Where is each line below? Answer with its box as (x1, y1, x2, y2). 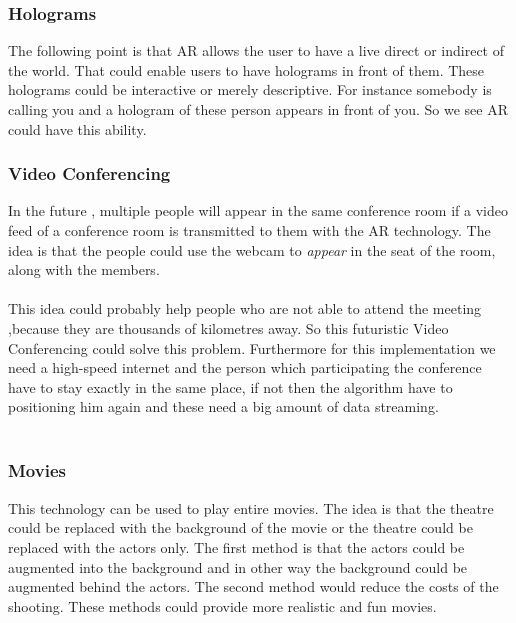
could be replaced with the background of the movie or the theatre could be (8, 517, 473, 538)
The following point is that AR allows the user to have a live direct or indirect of (8, 40, 505, 61)
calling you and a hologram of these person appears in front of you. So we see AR (8, 99, 508, 119)
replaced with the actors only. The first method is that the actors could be (8, 536, 465, 557)
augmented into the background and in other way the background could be (8, 556, 468, 577)
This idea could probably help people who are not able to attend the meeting (8, 298, 482, 319)
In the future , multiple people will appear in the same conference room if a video (8, 200, 508, 221)
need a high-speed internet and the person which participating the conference (8, 357, 482, 378)
